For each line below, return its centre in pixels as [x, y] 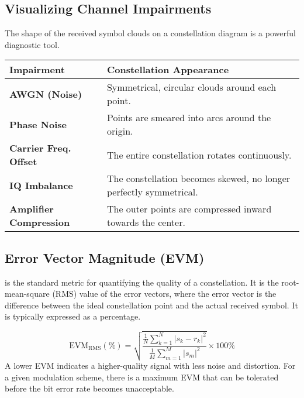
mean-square [27, 294]
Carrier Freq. [40, 148]
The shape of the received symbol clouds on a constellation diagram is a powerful [150, 33]
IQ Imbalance [41, 185]
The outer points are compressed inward [189, 209]
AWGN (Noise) [46, 94]
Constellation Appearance [168, 70]
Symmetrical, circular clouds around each [191, 87]
